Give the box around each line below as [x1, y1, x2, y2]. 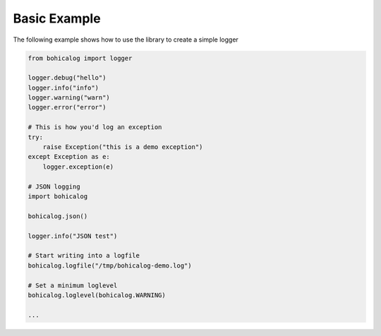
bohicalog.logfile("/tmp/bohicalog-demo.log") [28, 261, 192, 270]
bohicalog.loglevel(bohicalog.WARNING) [28, 291, 166, 299]
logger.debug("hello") [28, 74, 107, 82]
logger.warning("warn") [28, 94, 111, 102]
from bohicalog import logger [28, 54, 133, 62]
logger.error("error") [28, 103, 107, 112]
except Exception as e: [28, 152, 111, 161]
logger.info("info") [28, 83, 99, 92]
